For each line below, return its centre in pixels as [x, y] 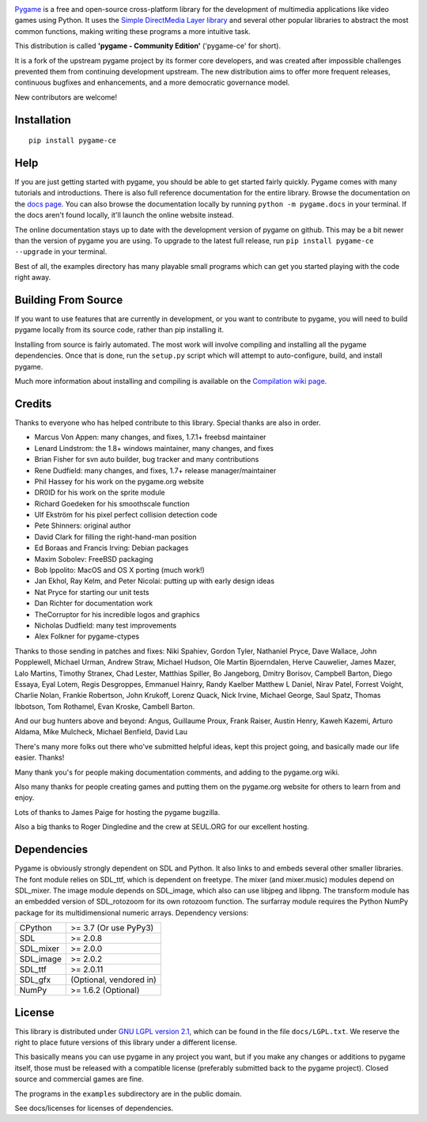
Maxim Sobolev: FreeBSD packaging [94, 559]
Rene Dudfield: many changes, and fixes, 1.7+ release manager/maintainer [155, 470]
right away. [33, 278]
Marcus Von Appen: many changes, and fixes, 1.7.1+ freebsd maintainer [150, 437]
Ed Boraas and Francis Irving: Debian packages [111, 548]
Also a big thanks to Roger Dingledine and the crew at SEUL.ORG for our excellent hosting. [162, 827]
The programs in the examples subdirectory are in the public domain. [128, 1094]
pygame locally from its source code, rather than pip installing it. [119, 330]
